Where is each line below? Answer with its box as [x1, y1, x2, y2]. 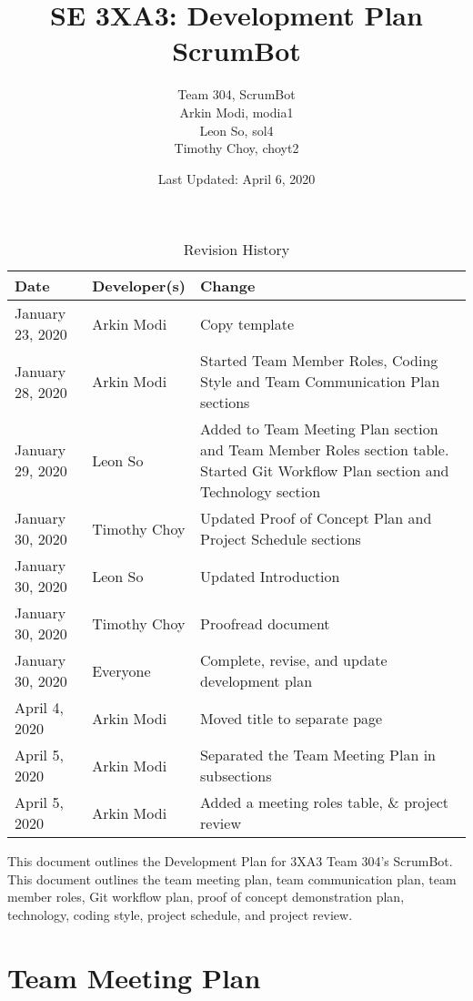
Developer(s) [92, 275, 186, 297]
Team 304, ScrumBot [177, 85, 296, 104]
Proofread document [200, 612, 330, 634]
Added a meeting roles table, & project [200, 792, 449, 813]
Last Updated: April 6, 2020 [157, 169, 316, 188]
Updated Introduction [200, 565, 340, 587]
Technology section [200, 481, 321, 503]
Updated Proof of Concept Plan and [200, 507, 432, 529]
